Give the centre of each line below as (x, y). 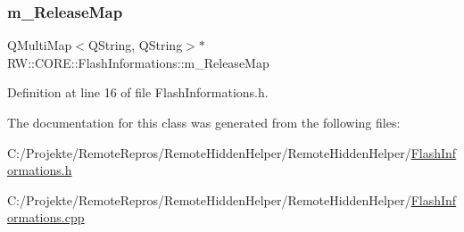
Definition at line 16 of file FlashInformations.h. (138, 92)
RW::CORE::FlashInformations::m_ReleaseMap (138, 62)
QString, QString (136, 45)
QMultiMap (40, 45)
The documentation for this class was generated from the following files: (204, 122)
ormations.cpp (46, 217)
